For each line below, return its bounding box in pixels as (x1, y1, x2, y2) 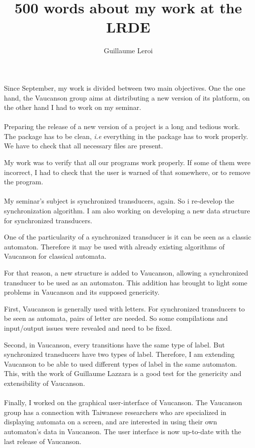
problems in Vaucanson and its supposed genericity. (4, 287, 160, 297)
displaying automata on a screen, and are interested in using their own (4, 416, 218, 427)
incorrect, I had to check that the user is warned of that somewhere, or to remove (4, 167, 251, 177)
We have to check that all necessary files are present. (4, 140, 163, 151)
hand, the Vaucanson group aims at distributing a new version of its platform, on (4, 92, 250, 103)
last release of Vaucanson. (4, 436, 81, 446)
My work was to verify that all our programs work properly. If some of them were (4, 157, 251, 168)
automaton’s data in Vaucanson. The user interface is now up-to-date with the (4, 426, 241, 436)
